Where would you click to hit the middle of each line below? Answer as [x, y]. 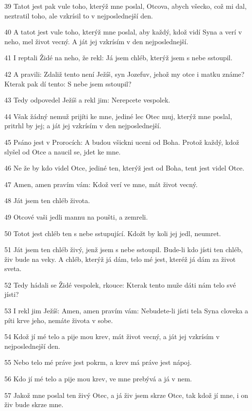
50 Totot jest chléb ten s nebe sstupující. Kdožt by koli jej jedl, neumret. [113, 233]
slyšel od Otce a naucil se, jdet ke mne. [63, 151]
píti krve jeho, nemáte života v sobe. [59, 320]
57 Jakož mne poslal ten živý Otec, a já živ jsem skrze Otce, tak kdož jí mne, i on [126, 395]
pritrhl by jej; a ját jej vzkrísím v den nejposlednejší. [83, 126]
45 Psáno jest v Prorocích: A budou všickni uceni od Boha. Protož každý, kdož [122, 142]
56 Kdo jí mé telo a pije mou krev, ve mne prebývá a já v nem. [98, 379]
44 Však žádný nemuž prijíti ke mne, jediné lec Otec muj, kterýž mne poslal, [118, 116]
